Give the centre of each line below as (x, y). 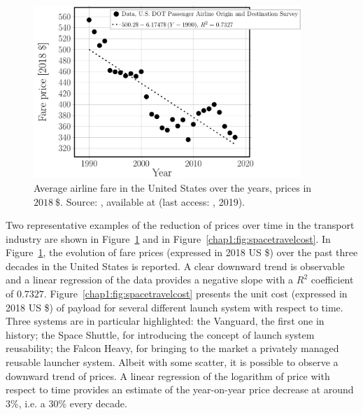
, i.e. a (32, 403)
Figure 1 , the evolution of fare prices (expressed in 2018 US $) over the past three (182, 252)
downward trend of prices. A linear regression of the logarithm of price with (168, 375)
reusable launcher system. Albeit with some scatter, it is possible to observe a (172, 362)
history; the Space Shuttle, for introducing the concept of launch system (160, 334)
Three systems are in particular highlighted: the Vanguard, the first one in (165, 321)
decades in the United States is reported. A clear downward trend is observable (175, 266)
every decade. (98, 403)
